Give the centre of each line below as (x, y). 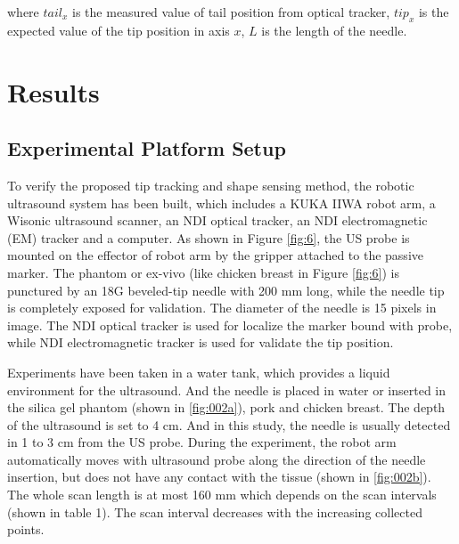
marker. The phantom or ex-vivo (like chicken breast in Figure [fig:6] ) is (204, 272)
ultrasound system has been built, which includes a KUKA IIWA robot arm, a (221, 203)
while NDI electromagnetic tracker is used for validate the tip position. (201, 342)
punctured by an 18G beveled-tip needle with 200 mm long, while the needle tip (226, 290)
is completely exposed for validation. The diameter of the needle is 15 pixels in (222, 308)
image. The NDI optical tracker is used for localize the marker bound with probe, (230, 325)
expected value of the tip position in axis (119, 30)
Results (53, 91)
